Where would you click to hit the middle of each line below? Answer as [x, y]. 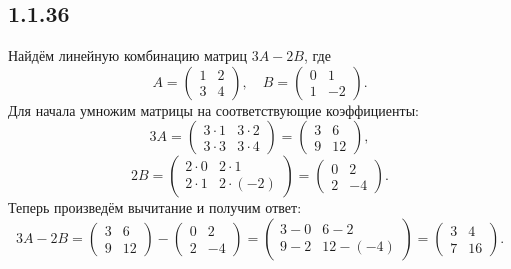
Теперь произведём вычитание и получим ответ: [155, 207]
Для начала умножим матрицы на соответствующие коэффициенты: [213, 109]
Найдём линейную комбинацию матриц [127, 55]
